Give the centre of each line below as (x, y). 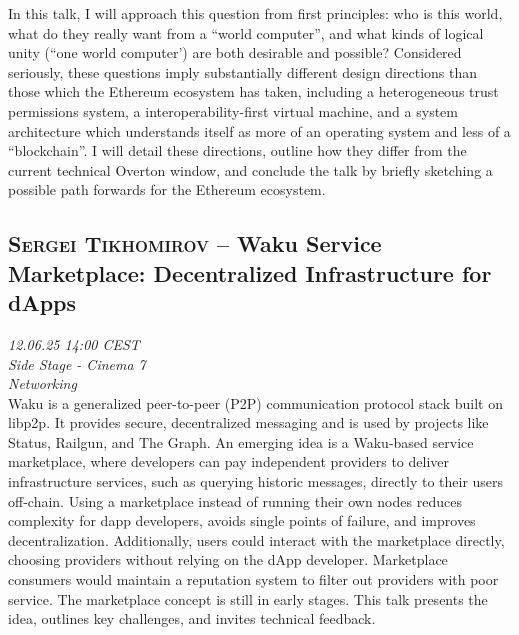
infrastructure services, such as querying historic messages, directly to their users (256, 481)
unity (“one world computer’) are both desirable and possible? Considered (235, 52)
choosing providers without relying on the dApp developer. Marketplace (228, 559)
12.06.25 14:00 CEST (74, 343)
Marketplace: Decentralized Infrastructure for (250, 272)
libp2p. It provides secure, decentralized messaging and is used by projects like (248, 422)
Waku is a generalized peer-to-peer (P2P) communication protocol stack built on (255, 402)
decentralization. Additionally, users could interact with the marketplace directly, (256, 539)
